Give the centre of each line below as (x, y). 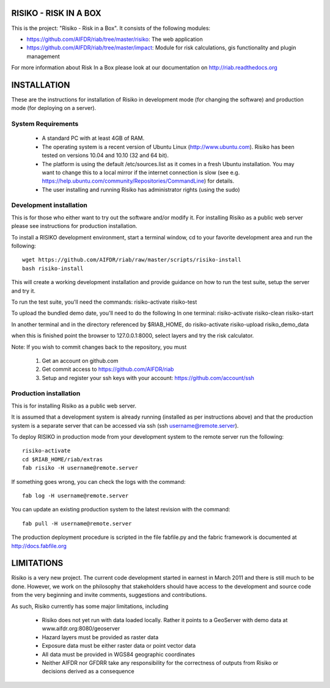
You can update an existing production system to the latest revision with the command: (121, 510)
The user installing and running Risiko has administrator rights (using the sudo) (141, 189)
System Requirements (45, 124)
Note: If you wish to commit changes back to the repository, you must (99, 347)
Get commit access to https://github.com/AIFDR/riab (108, 369)
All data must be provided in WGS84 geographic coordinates (119, 654)
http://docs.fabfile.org (39, 546)
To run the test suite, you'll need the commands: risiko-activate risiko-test (104, 302)
